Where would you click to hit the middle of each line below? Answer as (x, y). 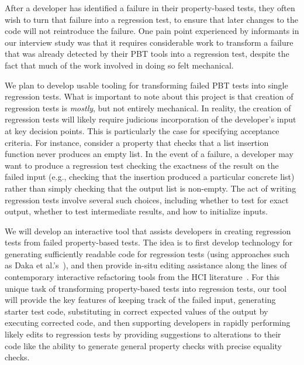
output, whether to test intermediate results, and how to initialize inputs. (137, 211)
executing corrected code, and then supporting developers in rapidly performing (148, 323)
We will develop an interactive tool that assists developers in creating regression (148, 231)
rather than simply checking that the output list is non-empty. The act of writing (151, 188)
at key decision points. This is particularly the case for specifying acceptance (142, 130)
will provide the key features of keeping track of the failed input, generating (140, 300)
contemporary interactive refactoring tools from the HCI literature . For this (142, 277)
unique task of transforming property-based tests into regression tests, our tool (146, 288)
